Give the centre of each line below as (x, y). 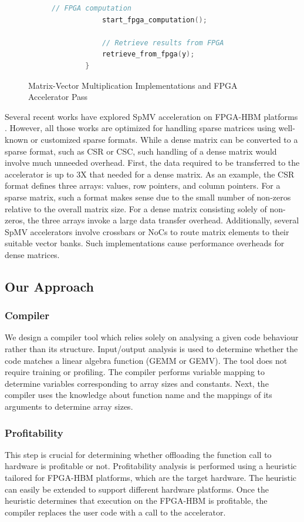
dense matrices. (32, 254)
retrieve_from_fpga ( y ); (148, 54)
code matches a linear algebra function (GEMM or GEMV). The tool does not (146, 360)
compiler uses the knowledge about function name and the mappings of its (139, 395)
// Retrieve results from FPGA (163, 43)
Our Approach (49, 286)
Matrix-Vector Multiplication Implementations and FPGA (133, 85)
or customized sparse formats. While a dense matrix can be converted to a (164, 139)
